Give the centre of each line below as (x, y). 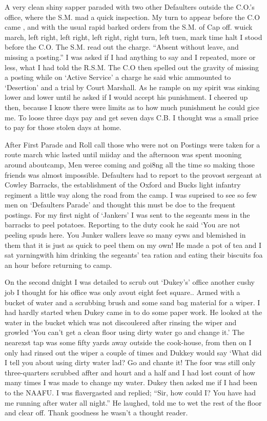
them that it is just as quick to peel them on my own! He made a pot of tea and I (133, 245)
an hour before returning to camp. (58, 265)
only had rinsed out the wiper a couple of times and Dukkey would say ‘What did (133, 352)
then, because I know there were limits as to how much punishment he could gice (132, 107)
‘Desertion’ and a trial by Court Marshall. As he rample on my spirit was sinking (132, 87)
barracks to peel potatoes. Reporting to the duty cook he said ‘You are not (122, 225)
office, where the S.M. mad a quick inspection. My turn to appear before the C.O (132, 17)
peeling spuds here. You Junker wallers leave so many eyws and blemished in (125, 235)
